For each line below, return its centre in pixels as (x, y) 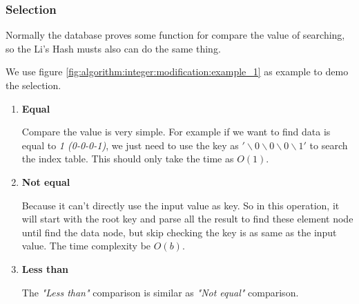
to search (329, 145)
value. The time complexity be (86, 246)
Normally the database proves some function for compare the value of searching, (175, 35)
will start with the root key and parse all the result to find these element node (187, 219)
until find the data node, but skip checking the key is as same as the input (179, 232)
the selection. (33, 85)
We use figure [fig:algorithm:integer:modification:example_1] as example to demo (177, 72)
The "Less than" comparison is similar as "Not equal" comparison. (160, 292)
